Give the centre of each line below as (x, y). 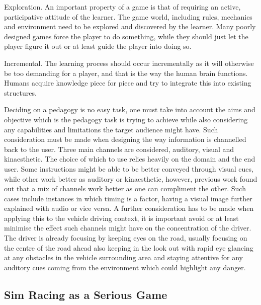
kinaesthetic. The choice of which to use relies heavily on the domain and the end (130, 159)
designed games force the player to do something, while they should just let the (126, 36)
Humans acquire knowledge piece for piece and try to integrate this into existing (128, 83)
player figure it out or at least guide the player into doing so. (98, 46)
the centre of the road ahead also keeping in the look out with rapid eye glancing (129, 247)
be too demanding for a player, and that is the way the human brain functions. (126, 73)
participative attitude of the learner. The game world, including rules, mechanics (128, 16)
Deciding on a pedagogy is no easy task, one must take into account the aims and (130, 109)
